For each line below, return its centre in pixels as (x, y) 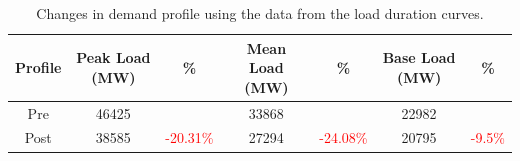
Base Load (419, 57)
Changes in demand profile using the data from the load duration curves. (260, 13)
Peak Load (113, 57)
